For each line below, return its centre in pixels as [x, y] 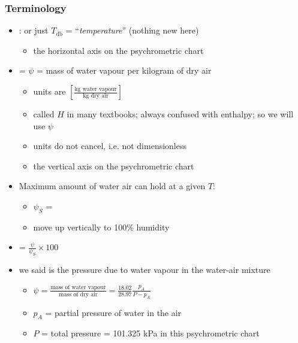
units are [49, 91]
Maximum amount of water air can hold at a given [112, 186]
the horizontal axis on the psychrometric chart [118, 50]
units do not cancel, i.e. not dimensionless [110, 146]
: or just [34, 30]
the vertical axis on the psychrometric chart [114, 166]
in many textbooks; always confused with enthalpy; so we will [180, 114]
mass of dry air [78, 295]
